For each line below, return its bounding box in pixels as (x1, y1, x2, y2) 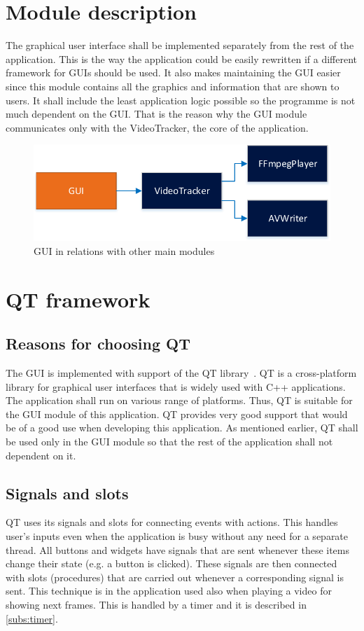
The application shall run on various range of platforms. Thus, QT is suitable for (6, 393, 353, 408)
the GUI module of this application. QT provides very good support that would (6, 406, 348, 421)
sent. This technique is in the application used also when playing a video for (6, 583, 332, 598)
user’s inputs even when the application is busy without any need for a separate (6, 529, 349, 543)
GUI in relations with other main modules (34, 243, 215, 258)
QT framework (6, 284, 150, 313)
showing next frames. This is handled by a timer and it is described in (6, 597, 307, 611)
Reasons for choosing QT (6, 333, 190, 354)
